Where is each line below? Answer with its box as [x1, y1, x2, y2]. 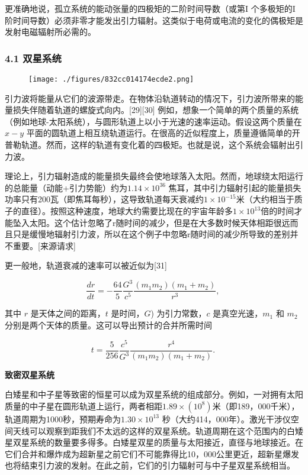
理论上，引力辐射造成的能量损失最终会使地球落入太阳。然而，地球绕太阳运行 [5, 170, 303, 182]
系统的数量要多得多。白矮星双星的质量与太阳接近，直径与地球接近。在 [29, 436, 303, 448]
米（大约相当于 [236, 193, 294, 205]
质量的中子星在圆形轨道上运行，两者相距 [5, 399, 162, 412]
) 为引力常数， [150, 307, 207, 319]
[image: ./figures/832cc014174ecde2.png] [28, 75, 194, 83]
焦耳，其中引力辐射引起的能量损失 [168, 181, 301, 193]
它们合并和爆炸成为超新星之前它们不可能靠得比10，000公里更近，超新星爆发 [5, 447, 299, 460]
